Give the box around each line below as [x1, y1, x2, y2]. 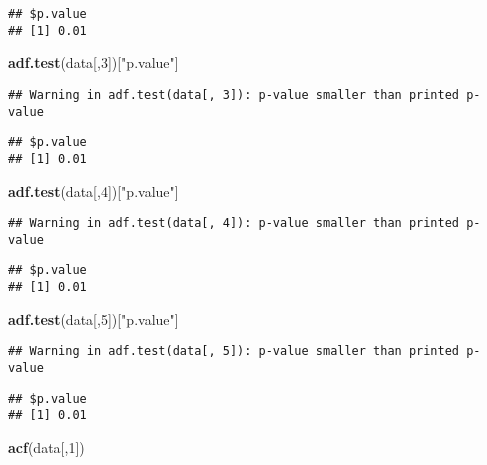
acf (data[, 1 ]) [8, 436, 85, 457]
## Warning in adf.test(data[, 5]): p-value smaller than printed [8, 344, 460, 359]
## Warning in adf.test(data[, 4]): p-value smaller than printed [8, 216, 460, 231]
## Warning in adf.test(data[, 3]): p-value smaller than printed [8, 87, 460, 102]
